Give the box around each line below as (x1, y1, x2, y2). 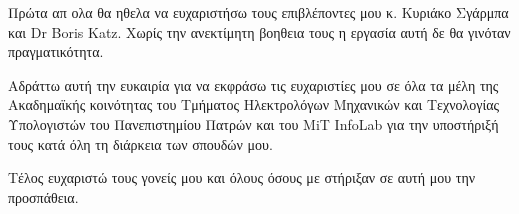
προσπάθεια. (8, 186, 79, 207)
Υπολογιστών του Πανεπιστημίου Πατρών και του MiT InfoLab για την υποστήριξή (8, 113, 499, 134)
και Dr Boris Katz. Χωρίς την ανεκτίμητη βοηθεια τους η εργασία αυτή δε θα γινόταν (8, 21, 511, 42)
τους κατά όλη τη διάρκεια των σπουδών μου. (8, 133, 273, 154)
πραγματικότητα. (8, 41, 104, 62)
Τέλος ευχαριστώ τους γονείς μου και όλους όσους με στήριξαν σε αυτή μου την (8, 167, 476, 188)
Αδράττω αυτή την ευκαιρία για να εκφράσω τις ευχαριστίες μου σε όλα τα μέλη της (8, 74, 499, 95)
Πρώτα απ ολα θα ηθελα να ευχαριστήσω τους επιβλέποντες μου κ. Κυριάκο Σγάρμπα (8, 2, 509, 22)
